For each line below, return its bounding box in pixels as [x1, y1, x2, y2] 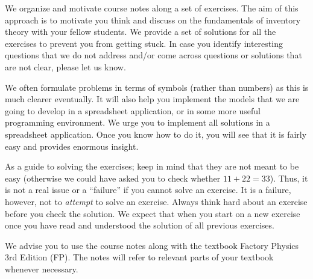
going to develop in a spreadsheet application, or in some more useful [5, 104, 261, 117]
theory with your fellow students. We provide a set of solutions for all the [5, 25, 276, 38]
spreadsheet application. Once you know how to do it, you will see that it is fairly [5, 127, 307, 140]
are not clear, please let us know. [5, 60, 126, 73]
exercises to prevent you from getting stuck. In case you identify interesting [5, 37, 283, 49]
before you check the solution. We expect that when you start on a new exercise [5, 207, 300, 219]
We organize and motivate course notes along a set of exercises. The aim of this [5, 2, 299, 14]
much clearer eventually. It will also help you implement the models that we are [5, 93, 300, 105]
